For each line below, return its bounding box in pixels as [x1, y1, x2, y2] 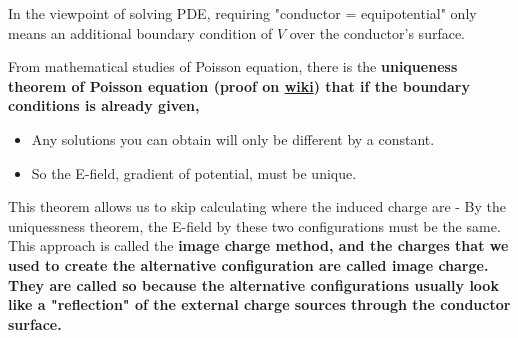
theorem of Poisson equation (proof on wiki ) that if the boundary [8, 75, 470, 96]
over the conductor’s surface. [289, 22, 466, 43]
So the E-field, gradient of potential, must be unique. [31, 162, 357, 183]
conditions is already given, [8, 95, 200, 116]
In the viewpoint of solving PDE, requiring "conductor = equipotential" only [8, 3, 477, 23]
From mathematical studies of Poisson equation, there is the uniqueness [8, 56, 458, 77]
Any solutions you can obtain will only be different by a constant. [31, 128, 435, 149]
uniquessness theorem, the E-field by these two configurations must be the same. [8, 215, 501, 236]
